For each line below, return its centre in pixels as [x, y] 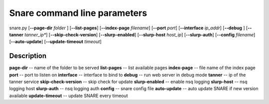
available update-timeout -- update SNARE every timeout [68, 96]
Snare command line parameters [78, 13]
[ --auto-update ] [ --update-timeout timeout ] [55, 42]
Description [28, 56]
